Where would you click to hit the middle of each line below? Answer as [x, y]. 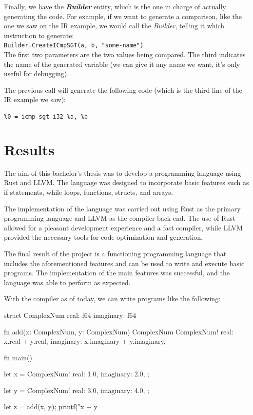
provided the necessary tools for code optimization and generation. [103, 237]
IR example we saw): [35, 99]
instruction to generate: [39, 35]
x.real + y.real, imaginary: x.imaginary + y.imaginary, [85, 341]
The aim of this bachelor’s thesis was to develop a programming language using [123, 173]
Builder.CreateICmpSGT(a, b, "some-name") [74, 46]
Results [29, 149]
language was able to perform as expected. [67, 282]
